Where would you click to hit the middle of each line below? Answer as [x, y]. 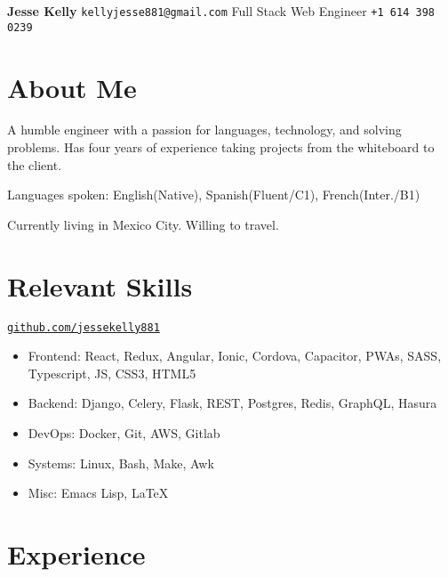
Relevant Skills [100, 285]
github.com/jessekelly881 [84, 327]
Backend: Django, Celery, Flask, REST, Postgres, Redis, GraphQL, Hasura [232, 403]
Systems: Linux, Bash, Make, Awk [121, 463]
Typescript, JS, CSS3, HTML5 [112, 373]
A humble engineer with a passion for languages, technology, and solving [204, 130]
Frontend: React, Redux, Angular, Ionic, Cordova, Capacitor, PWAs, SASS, [235, 356]
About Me [72, 87]
